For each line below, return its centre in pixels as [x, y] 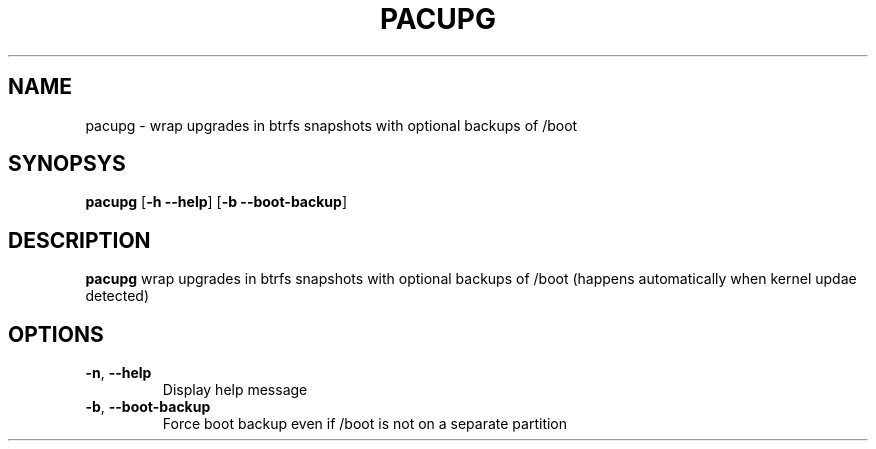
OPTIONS [56, 334]
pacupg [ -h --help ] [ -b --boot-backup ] [216, 202]
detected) [117, 296]
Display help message [235, 390]
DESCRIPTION [79, 240]
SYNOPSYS [67, 164]
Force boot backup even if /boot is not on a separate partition [365, 424]
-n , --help [118, 373]
